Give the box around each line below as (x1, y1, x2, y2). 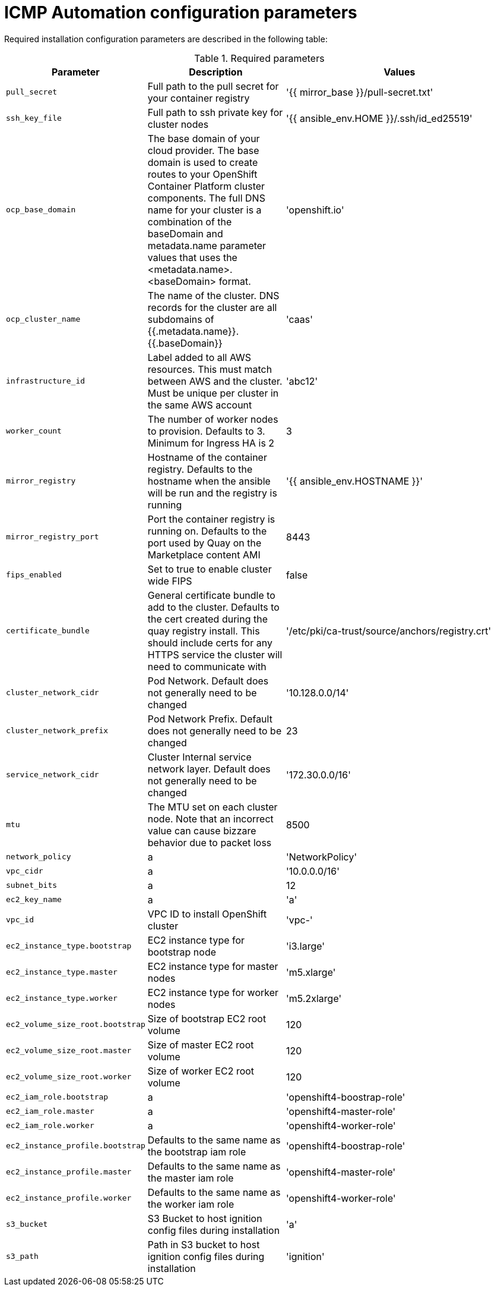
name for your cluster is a (147, 203, 262, 216)
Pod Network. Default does (147, 674, 269, 687)
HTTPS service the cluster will (147, 648, 283, 661)
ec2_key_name (6, 895, 62, 904)
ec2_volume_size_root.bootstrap (6, 1020, 145, 1029)
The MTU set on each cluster (147, 800, 278, 813)
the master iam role (147, 1171, 234, 1184)
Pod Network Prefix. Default (147, 712, 272, 725)
